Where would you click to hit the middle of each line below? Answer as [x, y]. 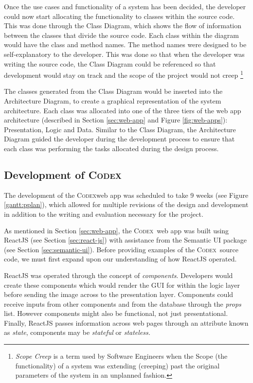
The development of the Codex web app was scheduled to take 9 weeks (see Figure [126, 195]
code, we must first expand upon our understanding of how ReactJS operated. [120, 259]
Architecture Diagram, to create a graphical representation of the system [113, 101]
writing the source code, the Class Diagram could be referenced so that [110, 63]
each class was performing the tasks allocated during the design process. [111, 148]
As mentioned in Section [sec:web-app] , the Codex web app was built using [117, 230]
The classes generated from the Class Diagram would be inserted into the [113, 91]
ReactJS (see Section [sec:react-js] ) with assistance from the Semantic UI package [126, 240]
